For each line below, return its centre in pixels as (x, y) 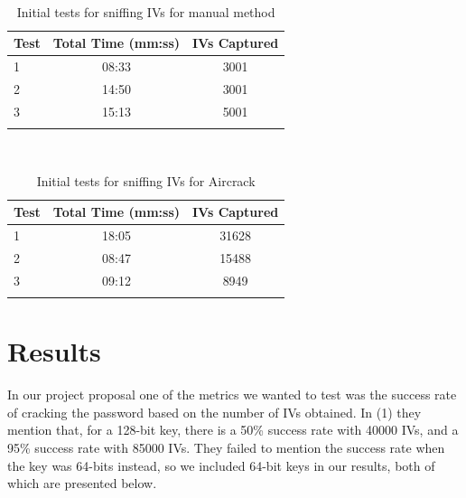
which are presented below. (82, 483)
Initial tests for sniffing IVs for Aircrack (146, 180)
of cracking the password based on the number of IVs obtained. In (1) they (214, 412)
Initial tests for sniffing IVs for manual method (146, 11)
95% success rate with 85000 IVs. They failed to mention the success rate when (226, 448)
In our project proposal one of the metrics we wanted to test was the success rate (232, 395)
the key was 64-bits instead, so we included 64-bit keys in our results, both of (221, 465)
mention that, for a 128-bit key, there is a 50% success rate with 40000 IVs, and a (233, 430)
